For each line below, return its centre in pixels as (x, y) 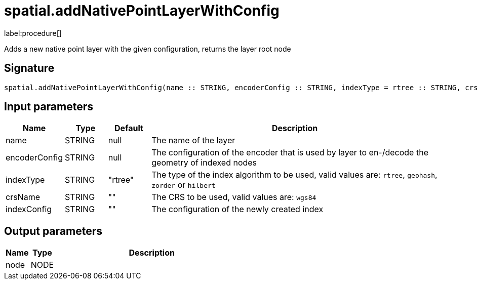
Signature (29, 68)
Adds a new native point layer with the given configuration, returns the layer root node (148, 49)
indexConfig (29, 209)
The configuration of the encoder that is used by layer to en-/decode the (290, 153)
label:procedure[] (33, 33)
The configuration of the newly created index (237, 209)
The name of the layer (193, 140)
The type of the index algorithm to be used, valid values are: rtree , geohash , (294, 175)
